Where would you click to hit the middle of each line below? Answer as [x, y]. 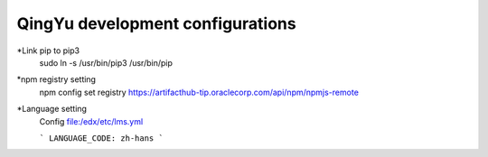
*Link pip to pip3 [48, 51]
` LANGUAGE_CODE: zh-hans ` [102, 138]
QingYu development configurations [157, 23]
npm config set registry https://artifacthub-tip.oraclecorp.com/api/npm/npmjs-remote [199, 92]
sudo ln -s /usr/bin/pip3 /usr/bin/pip [106, 62]
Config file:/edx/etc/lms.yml [91, 121]
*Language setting [52, 109]
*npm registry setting [56, 79]
